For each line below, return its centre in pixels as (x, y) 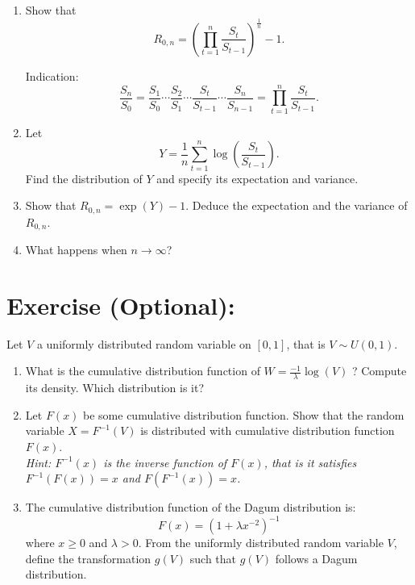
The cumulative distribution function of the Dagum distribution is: (191, 507)
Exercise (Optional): (121, 305)
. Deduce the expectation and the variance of (297, 205)
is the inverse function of (165, 462)
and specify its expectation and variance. (257, 178)
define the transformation (88, 558)
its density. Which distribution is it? (115, 388)
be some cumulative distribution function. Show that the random (244, 414)
